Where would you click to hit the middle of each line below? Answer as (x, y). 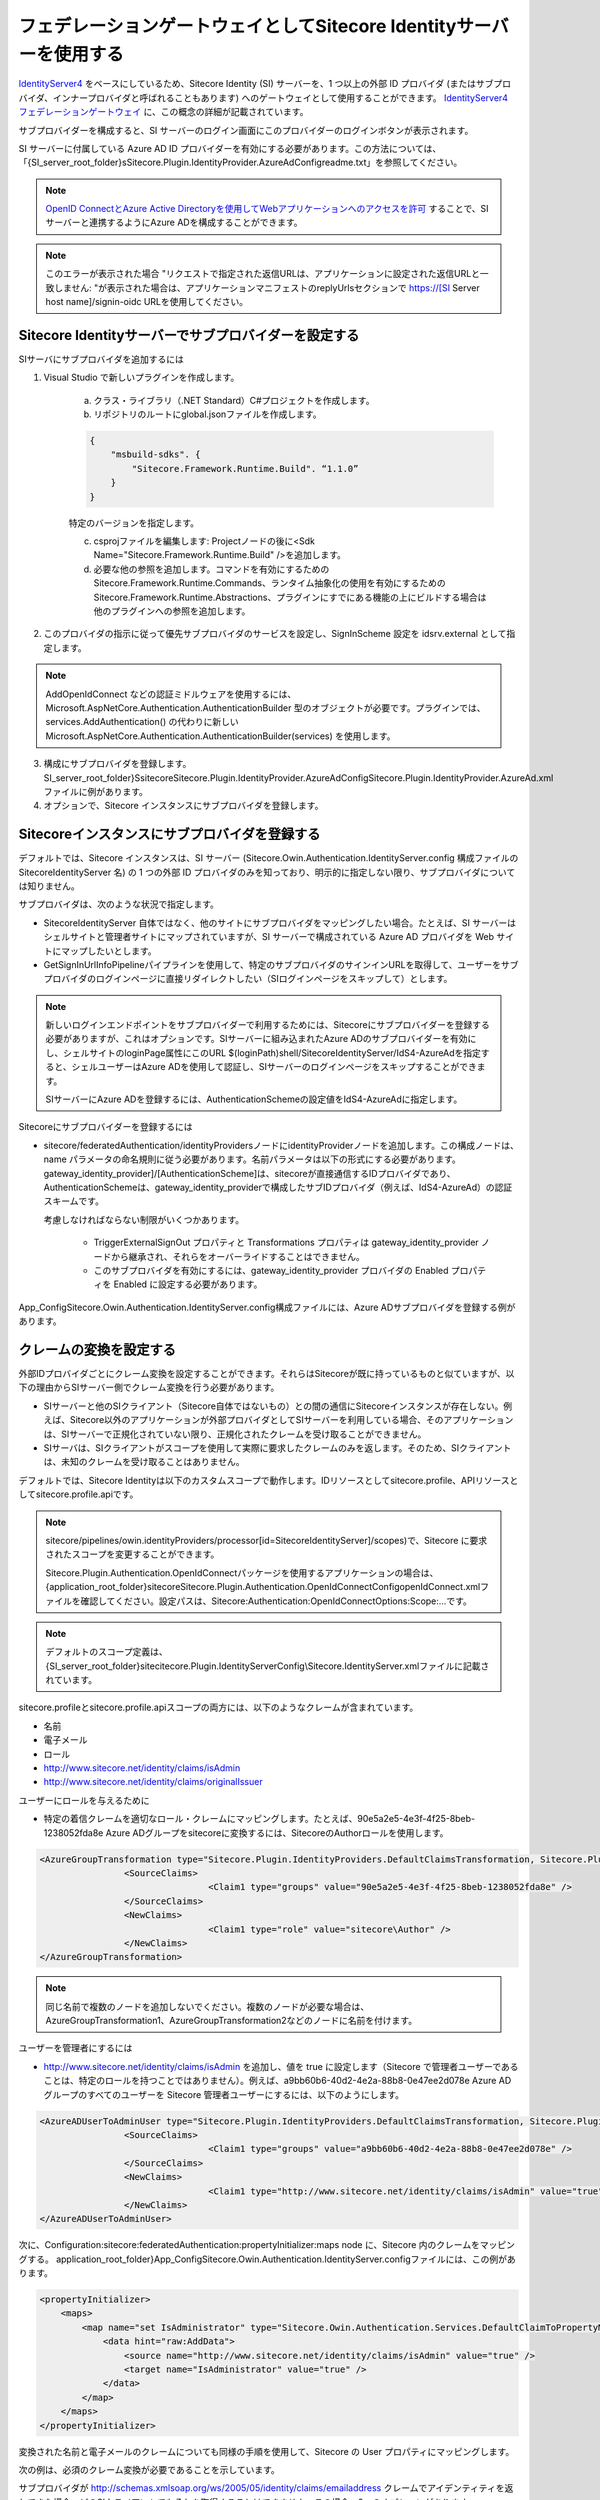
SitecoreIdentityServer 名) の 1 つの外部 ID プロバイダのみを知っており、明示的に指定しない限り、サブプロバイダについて (267, 872)
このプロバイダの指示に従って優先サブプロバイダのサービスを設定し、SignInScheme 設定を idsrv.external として (275, 634)
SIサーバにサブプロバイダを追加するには (101, 359)
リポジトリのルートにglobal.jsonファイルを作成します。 (207, 414)
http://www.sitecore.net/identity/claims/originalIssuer (153, 1782)
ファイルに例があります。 (96, 791)
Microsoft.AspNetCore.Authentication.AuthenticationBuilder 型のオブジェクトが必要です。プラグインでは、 (265, 707)
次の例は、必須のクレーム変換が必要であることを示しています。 (149, 2469)
